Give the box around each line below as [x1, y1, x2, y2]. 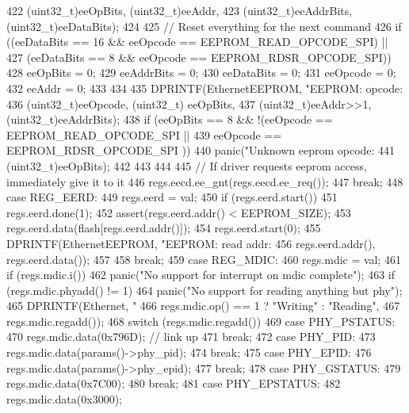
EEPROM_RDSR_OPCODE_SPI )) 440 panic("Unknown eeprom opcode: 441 [6, 142, 396, 159]
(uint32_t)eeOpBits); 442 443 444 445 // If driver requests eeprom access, [6, 157, 367, 174]
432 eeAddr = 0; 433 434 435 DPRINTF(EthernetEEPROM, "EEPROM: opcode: [6, 79, 403, 96]
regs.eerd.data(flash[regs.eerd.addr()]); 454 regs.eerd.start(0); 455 [6, 220, 321, 236]
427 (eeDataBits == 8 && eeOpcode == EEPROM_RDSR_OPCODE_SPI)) [6, 48, 392, 65]
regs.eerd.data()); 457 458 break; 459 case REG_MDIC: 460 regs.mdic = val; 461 [6, 250, 402, 267]
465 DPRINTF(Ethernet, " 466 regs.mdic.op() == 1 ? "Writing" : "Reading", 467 [6, 297, 400, 314]
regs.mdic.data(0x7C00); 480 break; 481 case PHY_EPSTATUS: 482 [6, 375, 341, 392]
